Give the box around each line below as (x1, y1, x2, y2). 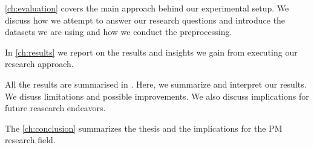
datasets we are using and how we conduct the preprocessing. (5, 25, 232, 38)
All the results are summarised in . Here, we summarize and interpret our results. (5, 77, 307, 90)
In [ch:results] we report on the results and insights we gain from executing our (5, 45, 298, 58)
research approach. (5, 57, 74, 70)
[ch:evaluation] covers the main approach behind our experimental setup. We (5, 2, 289, 14)
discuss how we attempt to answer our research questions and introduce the (5, 13, 286, 26)
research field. (5, 134, 56, 146)
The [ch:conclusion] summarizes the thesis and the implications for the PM (5, 121, 283, 134)
